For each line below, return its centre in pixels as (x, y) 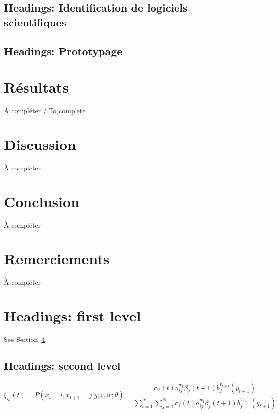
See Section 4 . (25, 339)
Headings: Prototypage (63, 51)
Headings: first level (73, 316)
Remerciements (57, 258)
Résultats (36, 87)
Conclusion (42, 201)
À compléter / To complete (45, 110)
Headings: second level (62, 365)
